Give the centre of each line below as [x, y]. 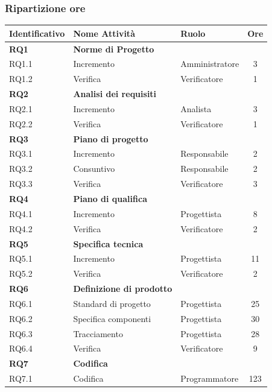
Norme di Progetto [114, 49]
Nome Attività [104, 33]
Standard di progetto [112, 303]
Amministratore [210, 64]
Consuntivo [94, 169]
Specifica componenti [112, 318]
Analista [196, 108]
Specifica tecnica [108, 243]
